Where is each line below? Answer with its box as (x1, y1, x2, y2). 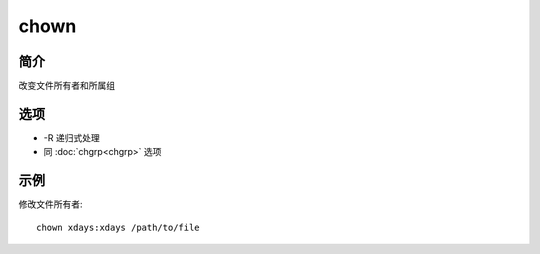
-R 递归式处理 (43, 131, 100, 144)
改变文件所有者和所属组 (18, 80, 115, 92)
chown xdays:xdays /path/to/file (36, 221, 200, 233)
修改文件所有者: (18, 198, 84, 210)
